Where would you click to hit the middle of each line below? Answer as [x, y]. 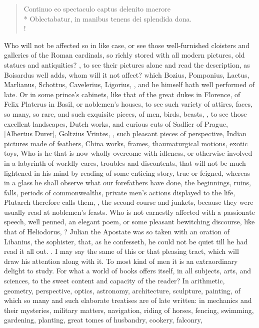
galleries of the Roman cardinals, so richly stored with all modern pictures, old [124, 55]
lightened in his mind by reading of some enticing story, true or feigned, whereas [127, 173]
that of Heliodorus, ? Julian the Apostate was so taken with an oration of [117, 232]
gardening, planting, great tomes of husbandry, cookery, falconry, [103, 320]
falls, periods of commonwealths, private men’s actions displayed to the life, [120, 192]
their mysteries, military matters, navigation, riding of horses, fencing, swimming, [129, 310]
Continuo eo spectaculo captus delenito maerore [97, 9]
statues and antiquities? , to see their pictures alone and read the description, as [127, 64]
